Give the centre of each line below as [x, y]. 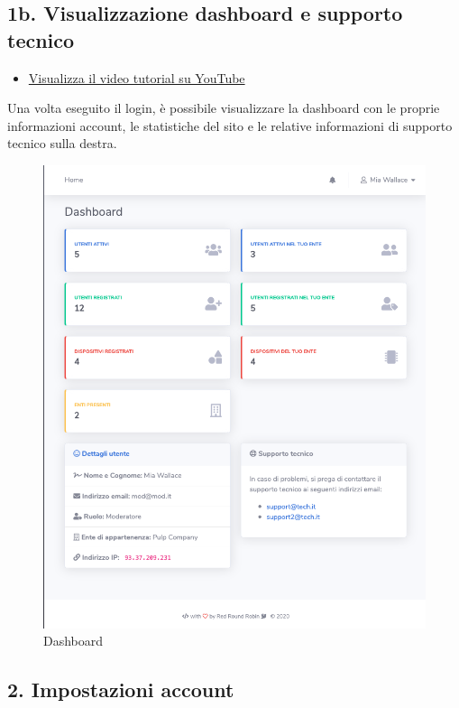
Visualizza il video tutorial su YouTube [137, 77]
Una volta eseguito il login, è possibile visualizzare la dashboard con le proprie [224, 108]
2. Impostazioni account [121, 689]
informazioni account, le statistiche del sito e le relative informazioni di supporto [230, 125]
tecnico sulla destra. [62, 143]
